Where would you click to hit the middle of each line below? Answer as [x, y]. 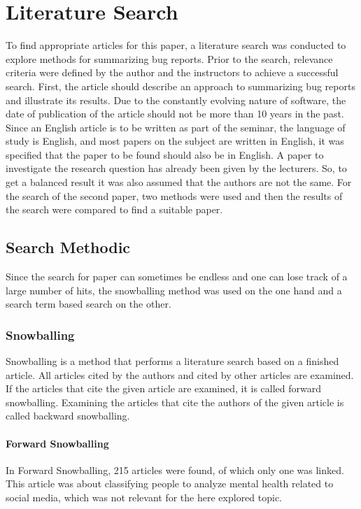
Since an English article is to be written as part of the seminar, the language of [176, 127]
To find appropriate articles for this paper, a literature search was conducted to [176, 45]
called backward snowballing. [68, 416]
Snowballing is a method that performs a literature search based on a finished [172, 361]
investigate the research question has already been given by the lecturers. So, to [176, 168]
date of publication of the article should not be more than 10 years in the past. [175, 114]
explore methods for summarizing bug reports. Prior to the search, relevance [169, 58]
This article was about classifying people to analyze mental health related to [170, 483]
